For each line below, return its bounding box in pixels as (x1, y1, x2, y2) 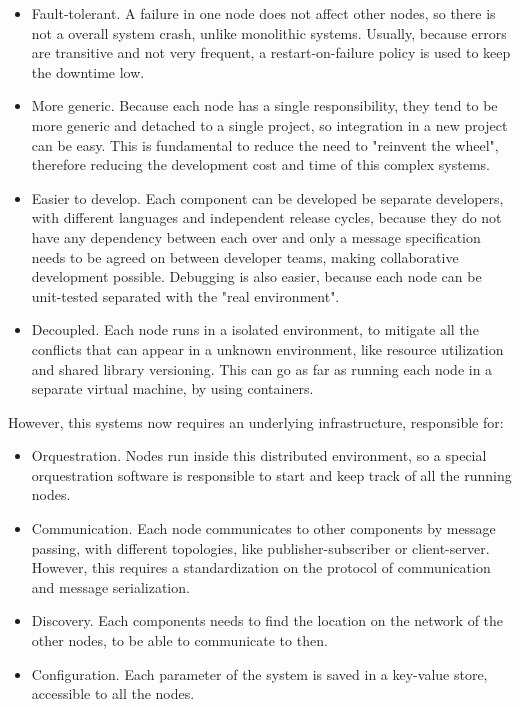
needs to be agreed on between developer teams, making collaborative (31, 246, 459, 267)
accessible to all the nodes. (31, 683, 195, 704)
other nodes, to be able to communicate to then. (31, 630, 328, 651)
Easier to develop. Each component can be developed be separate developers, (31, 187, 504, 208)
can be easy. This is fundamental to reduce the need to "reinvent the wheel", (31, 134, 499, 155)
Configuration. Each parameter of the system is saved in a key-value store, (31, 663, 488, 684)
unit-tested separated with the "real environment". (31, 285, 340, 306)
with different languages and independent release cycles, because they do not (31, 207, 502, 228)
